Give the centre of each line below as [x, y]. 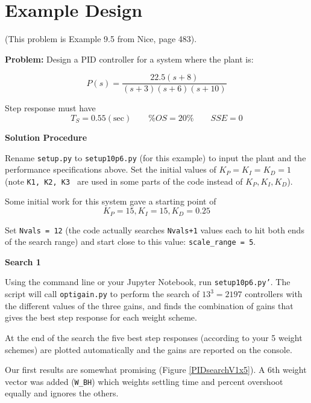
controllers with [274, 294]
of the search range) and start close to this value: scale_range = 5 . [130, 241]
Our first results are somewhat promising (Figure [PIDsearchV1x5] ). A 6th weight [156, 370]
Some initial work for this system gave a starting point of [111, 201]
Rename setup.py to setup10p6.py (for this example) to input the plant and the [155, 157]
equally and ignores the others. [62, 393]
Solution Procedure [46, 137]
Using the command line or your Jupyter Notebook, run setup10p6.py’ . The [148, 282]
